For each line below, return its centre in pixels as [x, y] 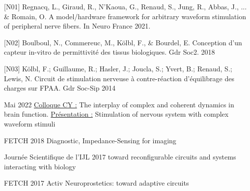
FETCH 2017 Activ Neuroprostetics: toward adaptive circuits [97, 183]
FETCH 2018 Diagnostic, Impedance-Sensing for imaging [90, 140]
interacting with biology [40, 166]
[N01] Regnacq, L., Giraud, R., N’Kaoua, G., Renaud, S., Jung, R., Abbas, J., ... [125, 6]
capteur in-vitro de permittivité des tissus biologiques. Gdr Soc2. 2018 [110, 52]
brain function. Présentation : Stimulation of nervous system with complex [116, 114]
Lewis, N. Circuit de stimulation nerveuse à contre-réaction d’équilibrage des [119, 78]
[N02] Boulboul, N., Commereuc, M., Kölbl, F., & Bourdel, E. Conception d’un [123, 42]
